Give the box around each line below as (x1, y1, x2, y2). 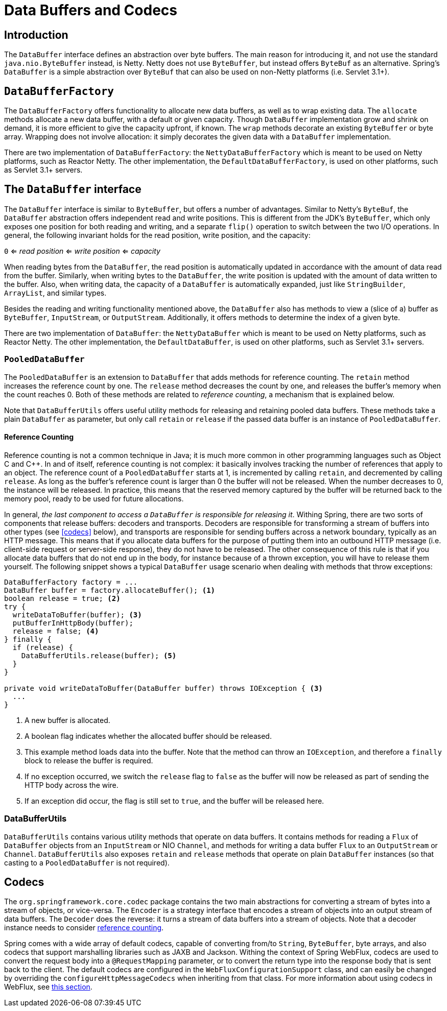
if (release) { (12, 643, 73, 652)
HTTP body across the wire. (25, 780, 119, 789)
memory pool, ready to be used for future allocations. (4, 494, 184, 503)
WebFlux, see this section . (4, 982, 92, 992)
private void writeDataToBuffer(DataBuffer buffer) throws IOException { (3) (4, 684, 323, 692)
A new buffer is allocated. (25, 715, 110, 725)
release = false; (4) (12, 627, 99, 635)
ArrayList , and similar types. (4, 288, 107, 297)
